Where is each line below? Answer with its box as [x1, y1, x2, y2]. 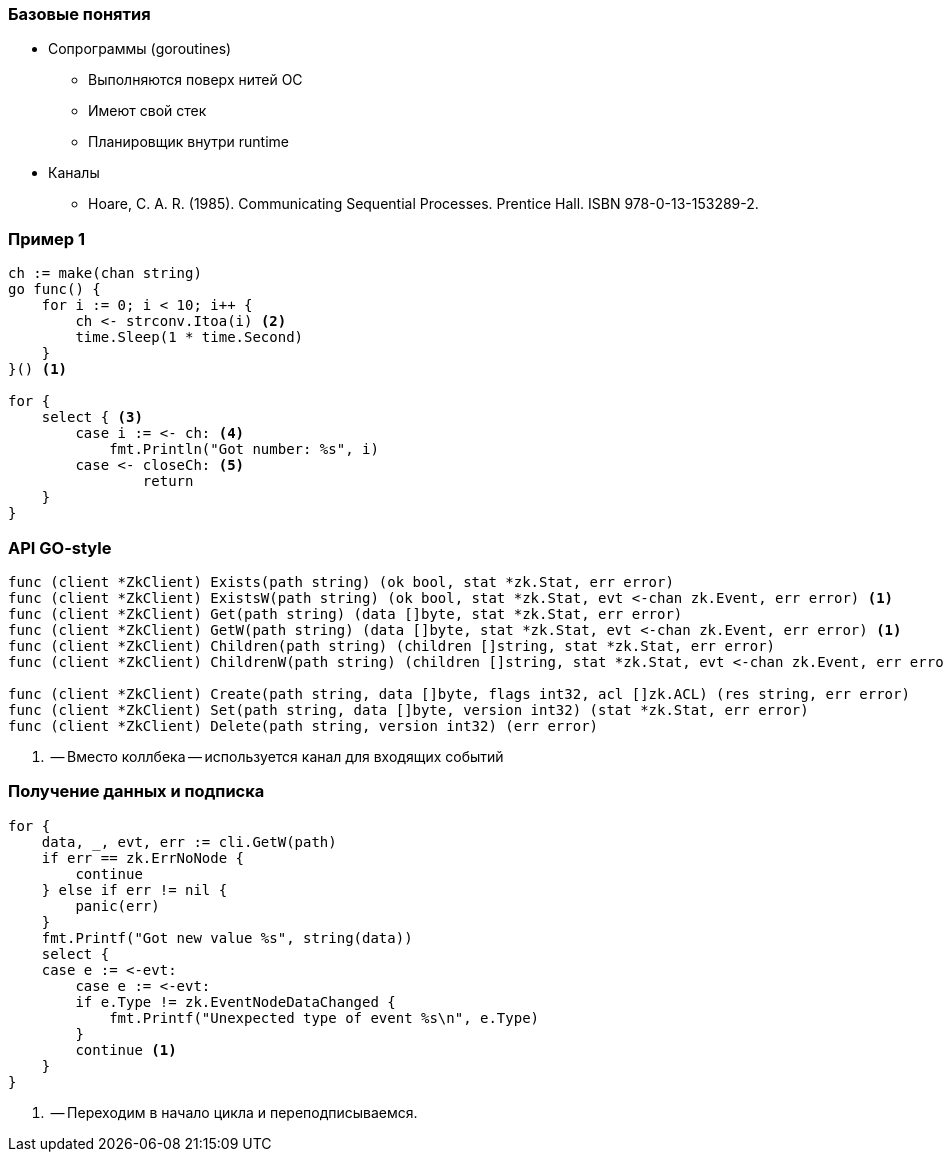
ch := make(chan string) [8, 265, 202, 282]
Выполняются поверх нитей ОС [88, 71, 303, 89]
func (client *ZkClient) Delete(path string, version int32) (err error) [8, 717, 599, 734]
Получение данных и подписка [8, 781, 265, 802]
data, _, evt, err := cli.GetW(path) [41, 833, 337, 850]
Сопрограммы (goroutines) [48, 40, 232, 58]
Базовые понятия [8, 4, 151, 24]
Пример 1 [8, 228, 85, 249]
